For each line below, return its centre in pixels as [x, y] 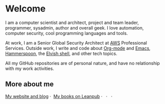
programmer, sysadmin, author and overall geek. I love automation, [74, 27]
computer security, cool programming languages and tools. [67, 33]
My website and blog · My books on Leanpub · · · [59, 96]
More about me [29, 84]
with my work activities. [30, 68]
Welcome [25, 9]
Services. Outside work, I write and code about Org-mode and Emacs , [78, 48]
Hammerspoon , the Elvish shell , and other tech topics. [61, 53]
